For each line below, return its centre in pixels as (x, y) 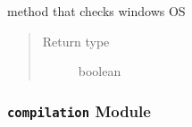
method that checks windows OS (96, 11)
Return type (76, 41)
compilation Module (79, 110)
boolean (100, 71)
